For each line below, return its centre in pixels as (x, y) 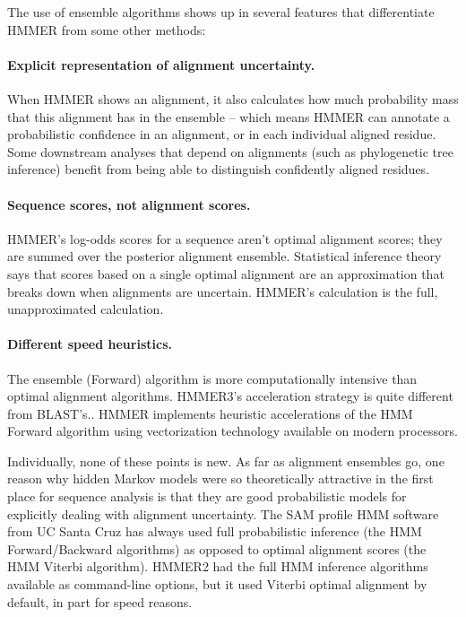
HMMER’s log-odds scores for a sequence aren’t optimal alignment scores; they (225, 238)
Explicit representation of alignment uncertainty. (161, 64)
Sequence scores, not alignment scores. (129, 204)
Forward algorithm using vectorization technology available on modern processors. (233, 431)
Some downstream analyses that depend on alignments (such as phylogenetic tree (230, 151)
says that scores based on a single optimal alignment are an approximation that (226, 273)
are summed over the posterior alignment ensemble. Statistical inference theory (224, 256)
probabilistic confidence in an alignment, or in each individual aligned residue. (222, 134)
